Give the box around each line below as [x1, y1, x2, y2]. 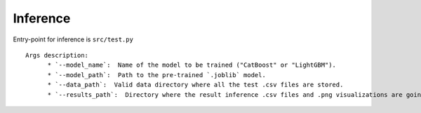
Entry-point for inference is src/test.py [13, 35, 133, 44]
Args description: [25, 51, 89, 59]
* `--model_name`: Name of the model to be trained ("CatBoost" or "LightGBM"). [47, 61, 337, 69]
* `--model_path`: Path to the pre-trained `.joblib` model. [47, 71, 266, 79]
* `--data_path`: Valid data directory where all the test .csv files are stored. [47, 81, 344, 89]
